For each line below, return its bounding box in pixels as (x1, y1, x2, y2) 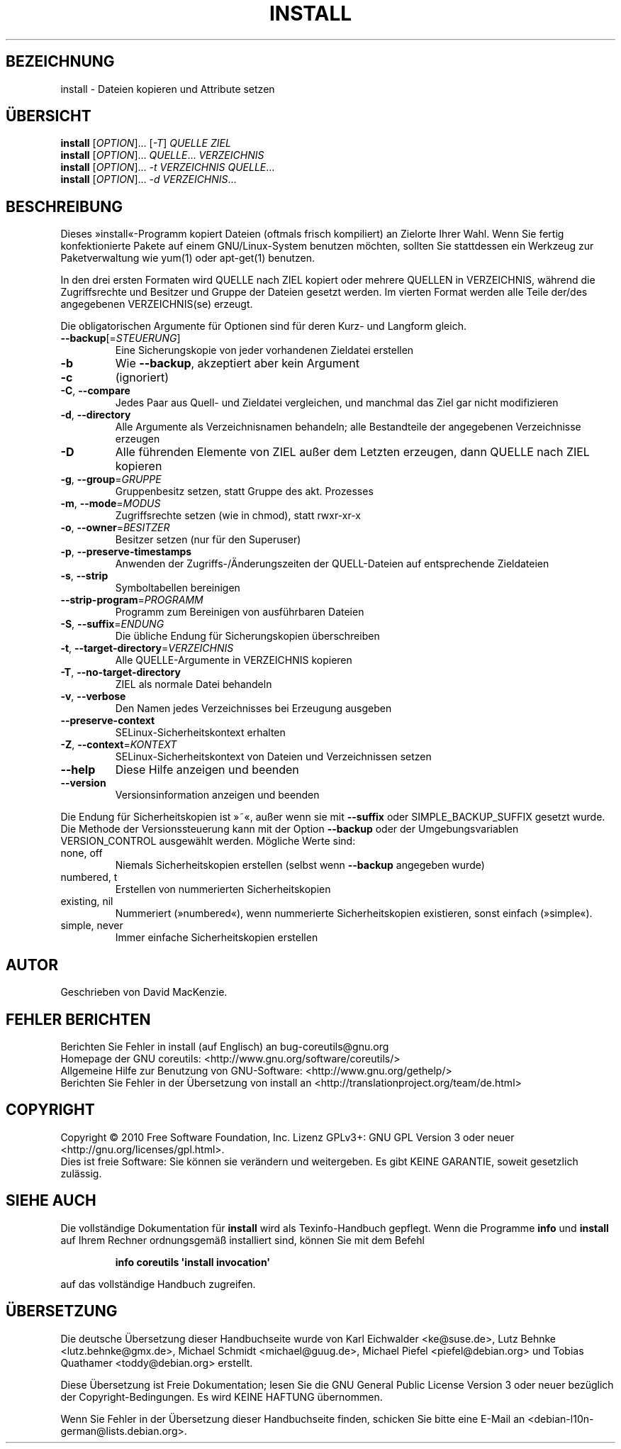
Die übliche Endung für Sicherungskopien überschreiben (115, 630, 380, 643)
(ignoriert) (115, 370, 169, 385)
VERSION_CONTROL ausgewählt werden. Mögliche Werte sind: (60, 835, 356, 848)
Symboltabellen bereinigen (115, 582, 240, 594)
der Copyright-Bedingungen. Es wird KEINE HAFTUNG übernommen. (60, 1390, 383, 1403)
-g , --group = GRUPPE (60, 473, 162, 486)
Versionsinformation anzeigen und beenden (115, 789, 320, 801)
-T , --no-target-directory (60, 666, 181, 679)
